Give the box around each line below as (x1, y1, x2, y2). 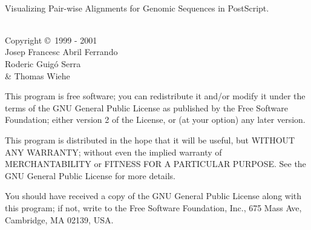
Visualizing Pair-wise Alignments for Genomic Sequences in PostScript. (5, 1, 269, 14)
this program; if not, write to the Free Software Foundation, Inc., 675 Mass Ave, (5, 201, 302, 214)
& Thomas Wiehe (5, 69, 70, 82)
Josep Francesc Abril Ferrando (5, 45, 118, 58)
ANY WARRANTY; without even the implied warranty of (5, 145, 222, 158)
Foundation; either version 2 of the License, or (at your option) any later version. (5, 113, 306, 126)
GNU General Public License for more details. (5, 169, 176, 182)
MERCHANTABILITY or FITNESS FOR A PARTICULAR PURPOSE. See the (5, 157, 306, 170)
